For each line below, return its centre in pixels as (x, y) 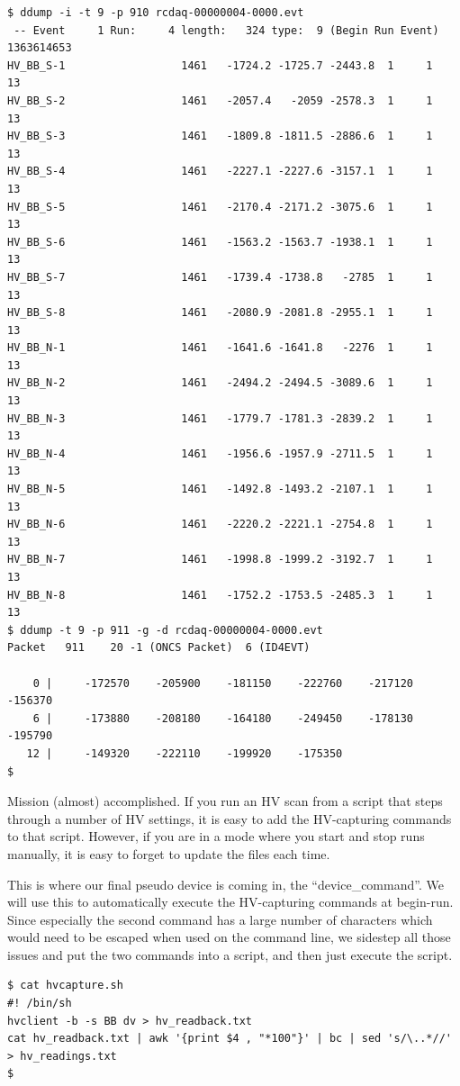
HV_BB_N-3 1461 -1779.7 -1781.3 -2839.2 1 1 (220, 418)
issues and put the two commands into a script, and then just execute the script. (230, 954)
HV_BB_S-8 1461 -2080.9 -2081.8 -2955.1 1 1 (220, 313)
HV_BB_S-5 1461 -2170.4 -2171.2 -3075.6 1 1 (220, 207)
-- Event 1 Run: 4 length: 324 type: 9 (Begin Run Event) (226, 30)
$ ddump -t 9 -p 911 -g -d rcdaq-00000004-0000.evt (165, 630)
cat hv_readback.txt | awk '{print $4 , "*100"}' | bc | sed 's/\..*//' (230, 1039)
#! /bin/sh (40, 1004)
